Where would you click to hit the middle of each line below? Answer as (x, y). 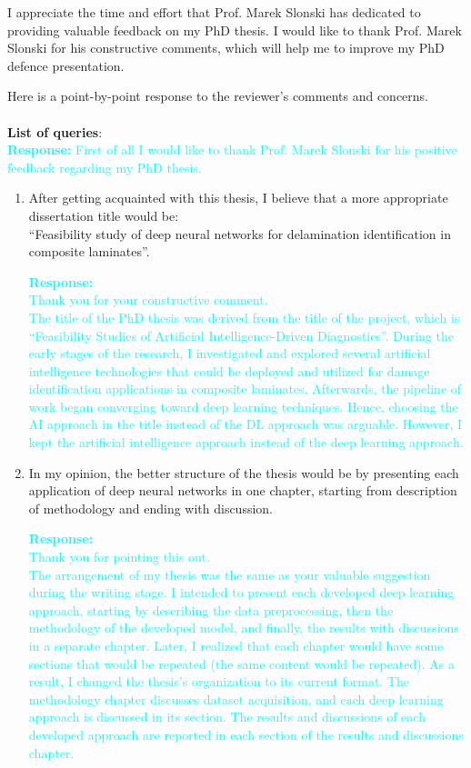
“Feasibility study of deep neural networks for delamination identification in (240, 233)
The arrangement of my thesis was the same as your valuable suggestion (230, 574)
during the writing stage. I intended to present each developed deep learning (241, 592)
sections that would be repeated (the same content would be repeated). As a (241, 663)
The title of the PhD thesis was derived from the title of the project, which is (244, 317)
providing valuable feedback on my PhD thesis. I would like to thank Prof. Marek (235, 30)
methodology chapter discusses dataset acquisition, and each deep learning (236, 698)
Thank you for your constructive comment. (148, 299)
